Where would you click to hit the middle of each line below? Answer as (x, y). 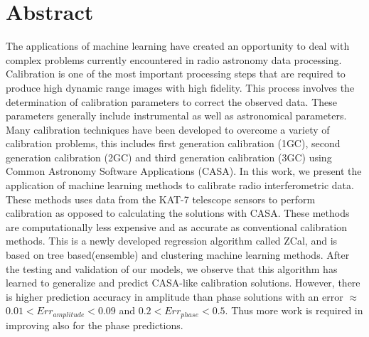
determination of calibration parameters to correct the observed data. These (171, 101)
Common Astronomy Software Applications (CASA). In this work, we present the (184, 171)
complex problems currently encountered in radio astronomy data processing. (174, 59)
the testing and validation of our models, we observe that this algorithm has (172, 268)
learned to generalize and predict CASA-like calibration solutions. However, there (183, 283)
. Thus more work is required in (294, 310)
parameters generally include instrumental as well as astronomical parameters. (176, 116)
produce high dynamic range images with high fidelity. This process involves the (180, 87)
